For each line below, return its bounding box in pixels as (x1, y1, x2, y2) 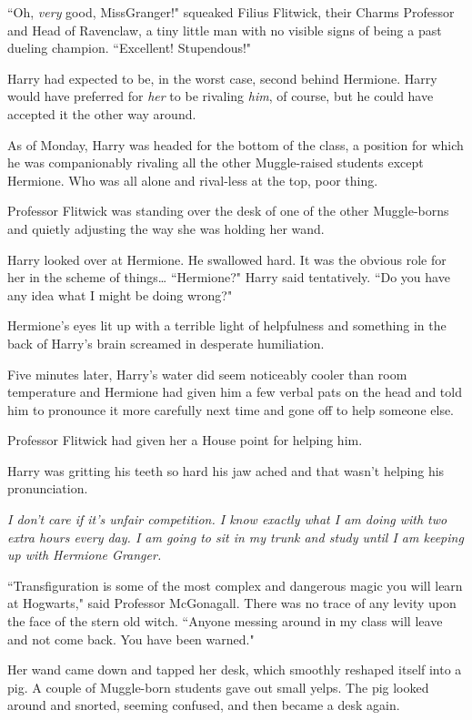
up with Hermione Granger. (7, 545, 162, 564)
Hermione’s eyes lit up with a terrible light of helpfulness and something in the (7, 316, 447, 335)
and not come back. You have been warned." (7, 629, 255, 648)
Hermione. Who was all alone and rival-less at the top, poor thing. (7, 170, 378, 189)
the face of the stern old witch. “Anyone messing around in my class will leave (7, 612, 443, 631)
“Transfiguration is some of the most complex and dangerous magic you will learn (7, 575, 463, 594)
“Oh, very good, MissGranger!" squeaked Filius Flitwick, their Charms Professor (7, 3, 455, 21)
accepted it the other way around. (7, 104, 196, 123)
